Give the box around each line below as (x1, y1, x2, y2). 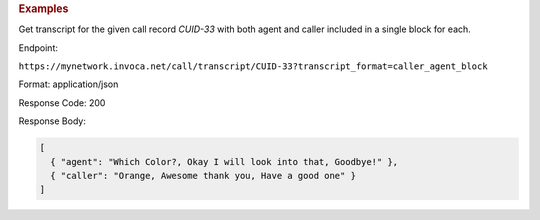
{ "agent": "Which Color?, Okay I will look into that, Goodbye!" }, (50, 156, 399, 167)
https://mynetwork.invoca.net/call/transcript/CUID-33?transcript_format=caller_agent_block (18, 61, 489, 72)
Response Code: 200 (18, 96, 106, 109)
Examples (18, 2, 69, 15)
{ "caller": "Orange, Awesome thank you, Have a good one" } (50, 170, 357, 181)
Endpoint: (18, 41, 59, 54)
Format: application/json (18, 78, 119, 90)
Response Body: (18, 115, 87, 127)
